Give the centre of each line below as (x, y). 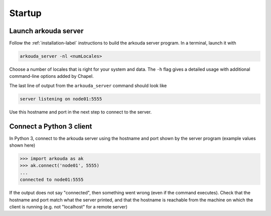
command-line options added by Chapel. (51, 76)
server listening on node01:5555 (61, 99)
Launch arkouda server (46, 31)
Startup (26, 13)
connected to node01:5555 (52, 180)
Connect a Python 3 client (51, 126)
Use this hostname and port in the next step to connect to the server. (81, 112)
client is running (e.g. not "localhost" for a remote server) (69, 207)
